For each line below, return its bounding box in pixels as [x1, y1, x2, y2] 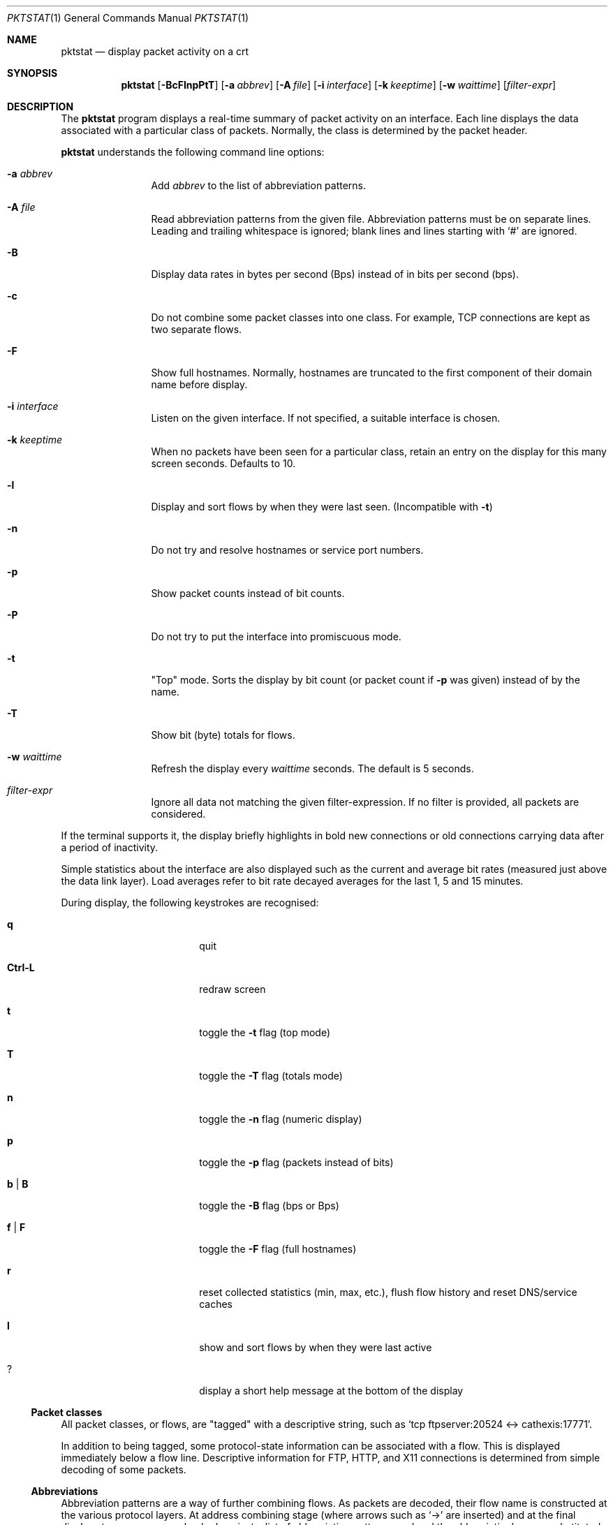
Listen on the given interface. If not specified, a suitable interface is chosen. [151, 412, 501, 424]
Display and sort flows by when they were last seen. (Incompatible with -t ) [151, 501, 493, 513]
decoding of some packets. [61, 1464, 186, 1475]
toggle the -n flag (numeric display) [199, 1113, 362, 1125]
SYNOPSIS [7, 67, 58, 79]
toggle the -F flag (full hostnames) [199, 1243, 357, 1255]
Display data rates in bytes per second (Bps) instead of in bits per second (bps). [151, 268, 519, 280]
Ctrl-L [7, 962, 35, 973]
